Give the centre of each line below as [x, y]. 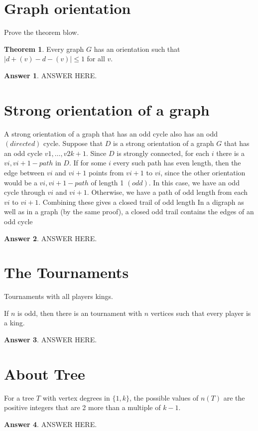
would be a [21, 182]
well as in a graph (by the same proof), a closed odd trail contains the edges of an [129, 212]
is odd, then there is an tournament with [80, 313]
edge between [24, 172]
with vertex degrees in [76, 397]
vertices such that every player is [201, 313]
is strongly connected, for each [163, 153]
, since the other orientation [203, 172]
